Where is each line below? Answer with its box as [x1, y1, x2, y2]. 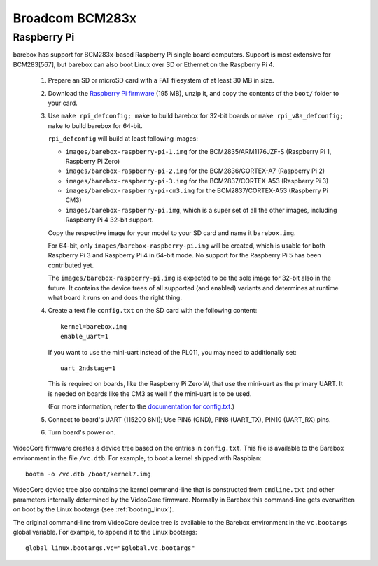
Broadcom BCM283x [13, 10, 136, 26]
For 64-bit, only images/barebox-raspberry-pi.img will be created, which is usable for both [48, 241, 325, 250]
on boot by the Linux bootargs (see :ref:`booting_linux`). [13, 505, 174, 514]
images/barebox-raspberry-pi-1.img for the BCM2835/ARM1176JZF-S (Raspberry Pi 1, [65, 147, 332, 155]
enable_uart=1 [60, 332, 108, 341]
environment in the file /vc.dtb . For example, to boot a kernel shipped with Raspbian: [13, 453, 262, 462]
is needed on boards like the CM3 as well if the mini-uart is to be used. [48, 389, 252, 398]
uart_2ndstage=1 [60, 364, 116, 372]
